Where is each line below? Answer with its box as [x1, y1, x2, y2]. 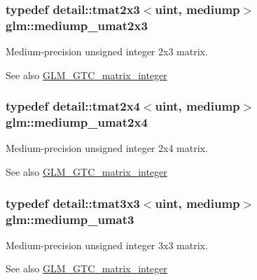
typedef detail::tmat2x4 [6, 97, 140, 115]
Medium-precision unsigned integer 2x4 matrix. [6, 141, 208, 155]
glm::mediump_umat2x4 [6, 113, 148, 131]
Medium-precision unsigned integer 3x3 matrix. [6, 237, 208, 252]
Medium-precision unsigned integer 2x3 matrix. [6, 44, 208, 59]
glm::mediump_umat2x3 [6, 16, 148, 34]
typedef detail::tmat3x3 [6, 194, 140, 211]
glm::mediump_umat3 [6, 210, 134, 227]
